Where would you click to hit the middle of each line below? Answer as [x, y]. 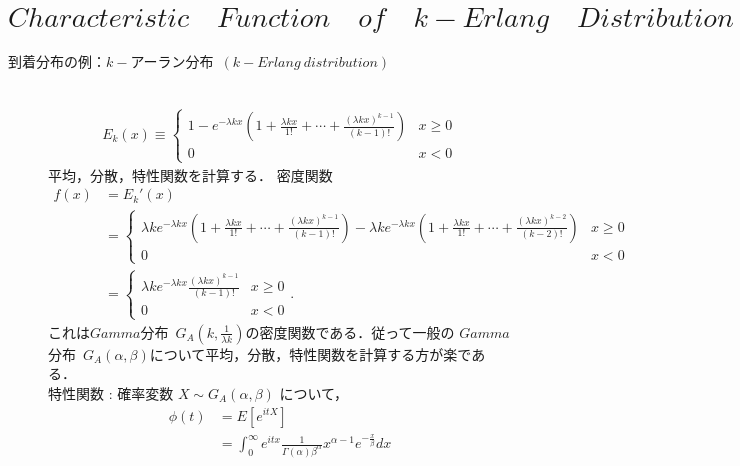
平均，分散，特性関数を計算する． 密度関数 [190, 174]
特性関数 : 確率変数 [111, 392]
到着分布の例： [57, 60]
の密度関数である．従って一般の [350, 331]
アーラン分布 [172, 60]
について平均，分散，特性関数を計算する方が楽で [310, 353]
